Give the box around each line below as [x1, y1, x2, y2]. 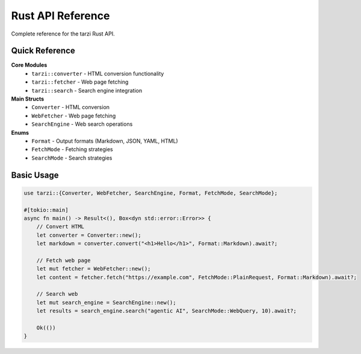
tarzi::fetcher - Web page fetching [31, 78, 129, 85]
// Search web [36, 291, 78, 297]
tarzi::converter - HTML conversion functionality [31, 70, 164, 77]
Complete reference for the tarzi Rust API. [11, 30, 116, 37]
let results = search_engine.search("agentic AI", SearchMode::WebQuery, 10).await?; [36, 308, 297, 314]
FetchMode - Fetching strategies [31, 146, 114, 153]
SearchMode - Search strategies [31, 154, 113, 161]
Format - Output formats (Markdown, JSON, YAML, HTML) [31, 137, 179, 144]
